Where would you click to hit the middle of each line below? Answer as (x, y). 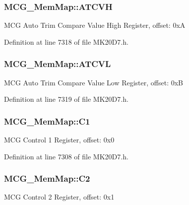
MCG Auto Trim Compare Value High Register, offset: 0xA (95, 25)
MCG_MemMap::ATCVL (58, 64)
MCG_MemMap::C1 (47, 121)
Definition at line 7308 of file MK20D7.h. (66, 156)
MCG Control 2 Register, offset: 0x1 (59, 197)
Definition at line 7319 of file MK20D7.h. (66, 99)
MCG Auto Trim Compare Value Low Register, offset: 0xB (94, 82)
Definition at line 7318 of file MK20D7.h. (66, 41)
